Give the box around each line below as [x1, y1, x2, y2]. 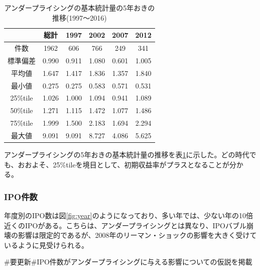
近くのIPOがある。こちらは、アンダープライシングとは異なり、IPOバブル [4, 220, 246, 230]
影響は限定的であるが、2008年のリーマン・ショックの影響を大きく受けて [18, 230, 257, 240]
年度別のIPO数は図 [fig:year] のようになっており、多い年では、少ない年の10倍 [4, 210, 253, 221]
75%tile [10, 118, 33, 128]
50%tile [10, 105, 33, 116]
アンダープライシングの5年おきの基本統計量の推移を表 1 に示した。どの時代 [4, 149, 249, 160]
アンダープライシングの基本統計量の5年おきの [4, 3, 155, 13]
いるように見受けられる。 [4, 239, 88, 250]
